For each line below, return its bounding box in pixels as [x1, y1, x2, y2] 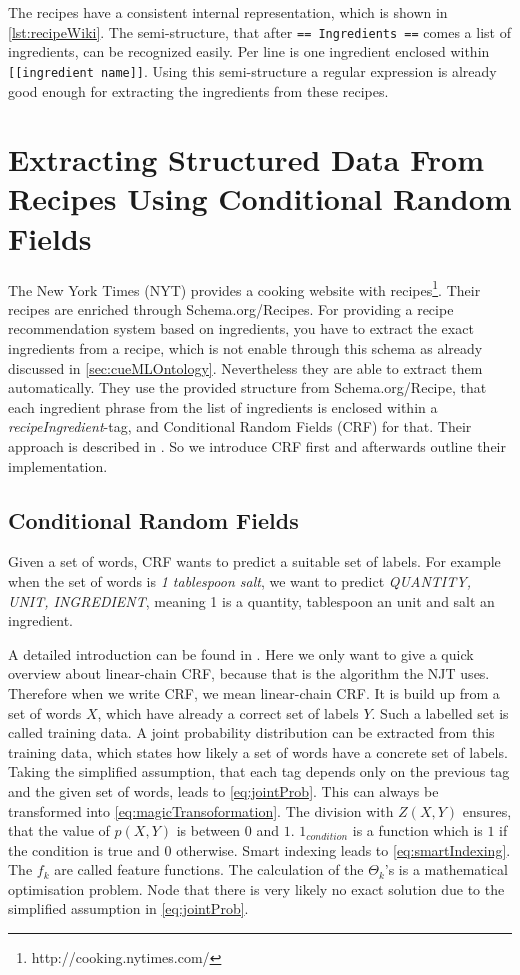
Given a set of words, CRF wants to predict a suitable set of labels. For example [8, 551, 501, 572]
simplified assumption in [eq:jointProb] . [8, 898, 249, 919]
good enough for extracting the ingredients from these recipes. [8, 80, 389, 101]
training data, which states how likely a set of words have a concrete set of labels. [8, 741, 508, 762]
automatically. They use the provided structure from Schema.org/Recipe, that [8, 377, 487, 398]
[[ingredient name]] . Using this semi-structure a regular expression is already [8, 60, 497, 81]
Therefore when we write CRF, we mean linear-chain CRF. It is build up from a [8, 682, 500, 703]
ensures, [462, 800, 512, 821]
